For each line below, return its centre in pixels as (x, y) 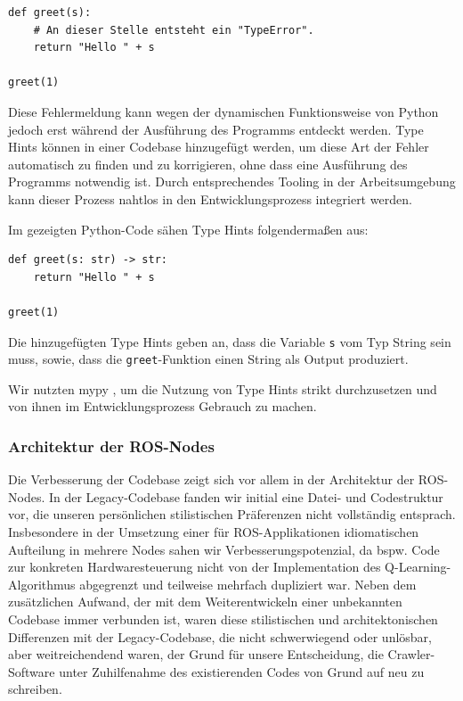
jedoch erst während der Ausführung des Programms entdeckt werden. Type (216, 129)
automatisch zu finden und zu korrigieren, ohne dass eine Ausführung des (208, 164)
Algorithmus (42, 584)
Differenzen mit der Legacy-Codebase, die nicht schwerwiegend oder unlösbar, (220, 636)
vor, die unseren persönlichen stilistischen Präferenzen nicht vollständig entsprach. (232, 514)
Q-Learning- (418, 567)
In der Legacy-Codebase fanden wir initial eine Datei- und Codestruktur (246, 496)
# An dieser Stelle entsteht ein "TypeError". (174, 30)
